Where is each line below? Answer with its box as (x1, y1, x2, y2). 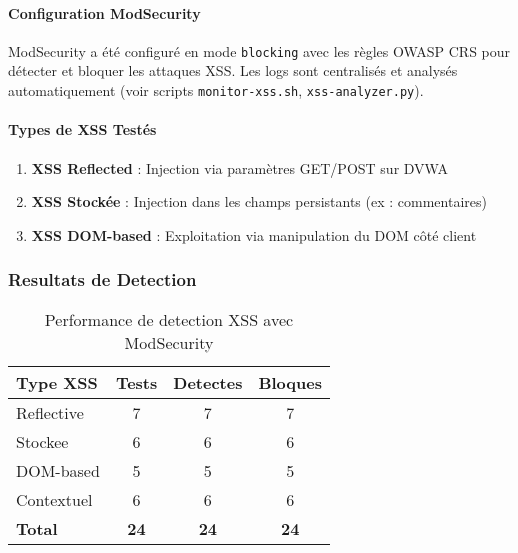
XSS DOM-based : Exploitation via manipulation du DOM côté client (31, 224, 477, 245)
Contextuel (16, 487, 93, 511)
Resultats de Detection (8, 267, 197, 292)
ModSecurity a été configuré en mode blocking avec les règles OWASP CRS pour (8, 40, 511, 61)
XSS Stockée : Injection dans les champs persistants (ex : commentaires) (31, 191, 487, 212)
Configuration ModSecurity (8, 2, 201, 23)
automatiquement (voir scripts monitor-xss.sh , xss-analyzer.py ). (8, 80, 424, 101)
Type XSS (16, 370, 98, 394)
